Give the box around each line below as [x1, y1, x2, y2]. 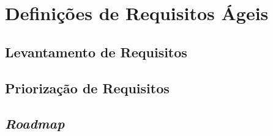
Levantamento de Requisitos [5, 42, 187, 61]
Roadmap [5, 114, 65, 133]
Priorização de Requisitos [5, 78, 170, 97]
